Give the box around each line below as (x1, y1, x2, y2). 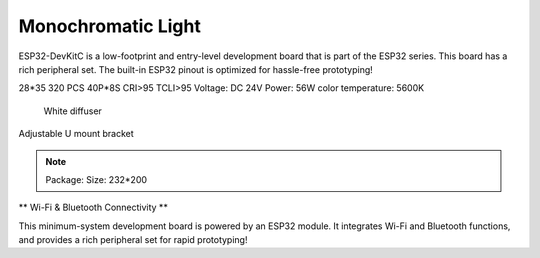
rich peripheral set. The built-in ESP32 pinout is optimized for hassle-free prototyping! (18, 63, 374, 75)
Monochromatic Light (18, 15, 202, 37)
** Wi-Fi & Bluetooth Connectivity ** (18, 201, 169, 214)
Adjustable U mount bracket (18, 128, 134, 140)
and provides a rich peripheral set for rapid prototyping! (18, 234, 248, 246)
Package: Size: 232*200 (45, 173, 148, 185)
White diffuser (43, 105, 102, 117)
